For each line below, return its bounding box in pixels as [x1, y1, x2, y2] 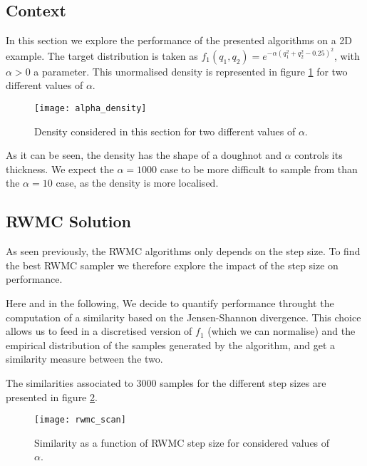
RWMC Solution [6, 210, 132, 232]
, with [334, 48, 360, 63]
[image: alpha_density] [34, 103, 147, 114]
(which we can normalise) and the [207, 323, 356, 338]
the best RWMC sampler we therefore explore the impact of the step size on [6, 257, 338, 272]
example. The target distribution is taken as [6, 48, 198, 63]
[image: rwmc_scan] [34, 415, 126, 425]
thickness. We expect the [6, 161, 114, 176]
